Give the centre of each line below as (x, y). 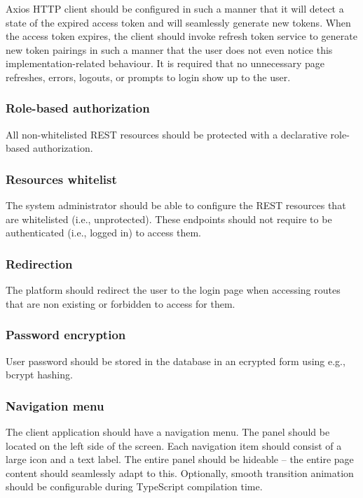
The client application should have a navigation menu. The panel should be (168, 432)
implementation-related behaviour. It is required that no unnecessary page (165, 63)
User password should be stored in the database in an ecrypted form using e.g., (176, 361)
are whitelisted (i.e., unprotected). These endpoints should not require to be (169, 219)
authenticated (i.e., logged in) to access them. (103, 233)
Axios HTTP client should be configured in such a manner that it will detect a (175, 8)
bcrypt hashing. (39, 375)
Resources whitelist (61, 179)
